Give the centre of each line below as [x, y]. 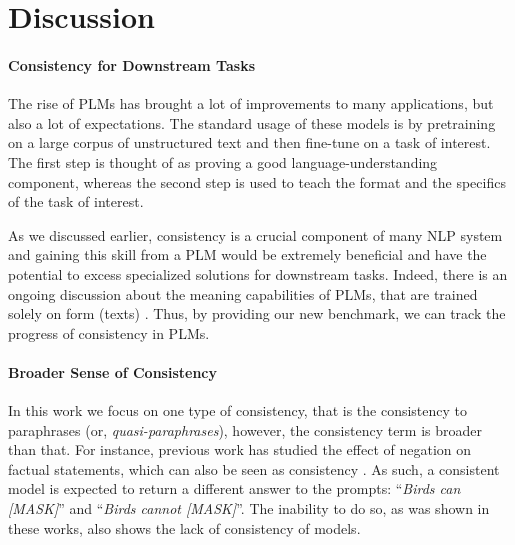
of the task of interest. [76, 201]
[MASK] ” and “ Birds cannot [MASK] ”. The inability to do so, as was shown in [249, 508]
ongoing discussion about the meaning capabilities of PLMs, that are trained [243, 293]
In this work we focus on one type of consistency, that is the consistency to [238, 410]
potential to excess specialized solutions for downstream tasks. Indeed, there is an [258, 273]
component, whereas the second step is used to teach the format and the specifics [257, 181]
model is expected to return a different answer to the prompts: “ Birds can [234, 488]
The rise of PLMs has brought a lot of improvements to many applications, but [251, 103]
